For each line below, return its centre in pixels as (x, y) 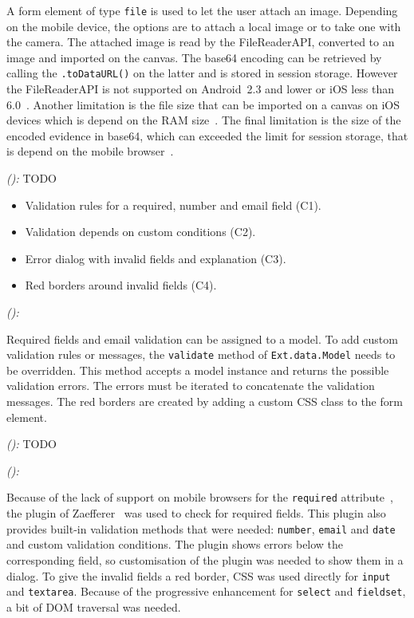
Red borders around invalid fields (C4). (121, 285)
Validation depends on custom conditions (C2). (140, 232)
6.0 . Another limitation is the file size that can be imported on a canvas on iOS (203, 104)
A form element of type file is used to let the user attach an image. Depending (202, 10)
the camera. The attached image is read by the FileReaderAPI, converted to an (201, 42)
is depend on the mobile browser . (90, 151)
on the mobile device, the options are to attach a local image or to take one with (204, 26)
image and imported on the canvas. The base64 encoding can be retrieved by (194, 57)
